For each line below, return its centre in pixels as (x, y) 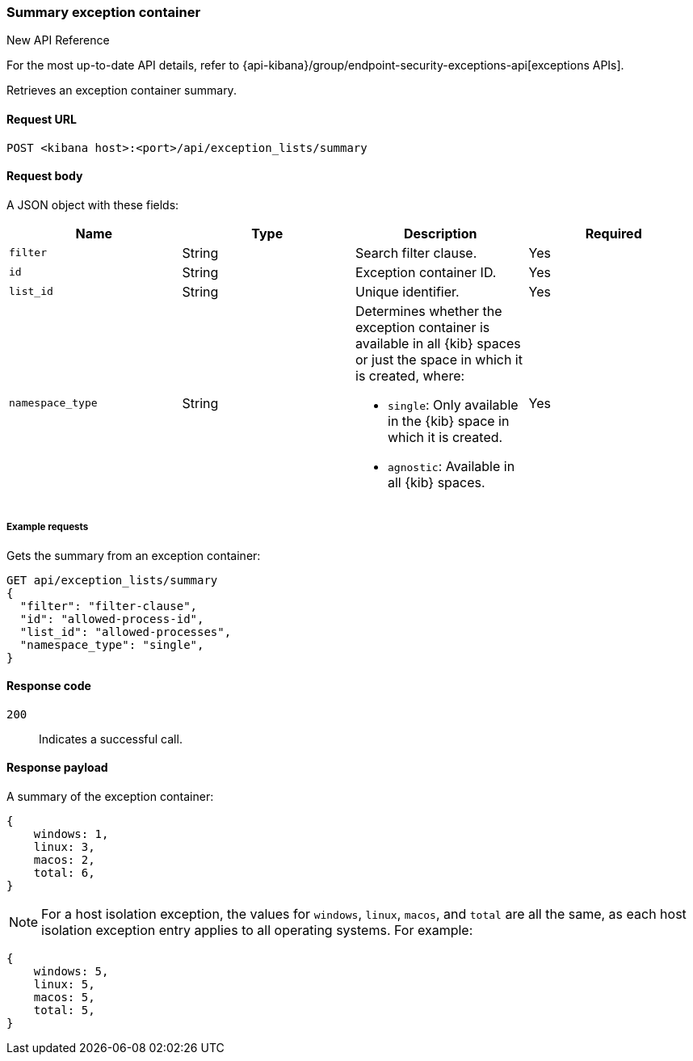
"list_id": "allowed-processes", (126, 632)
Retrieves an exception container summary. (122, 91)
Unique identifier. (407, 291)
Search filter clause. (416, 253)
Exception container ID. (426, 272)
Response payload (57, 768)
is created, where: (410, 375)
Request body (45, 176)
